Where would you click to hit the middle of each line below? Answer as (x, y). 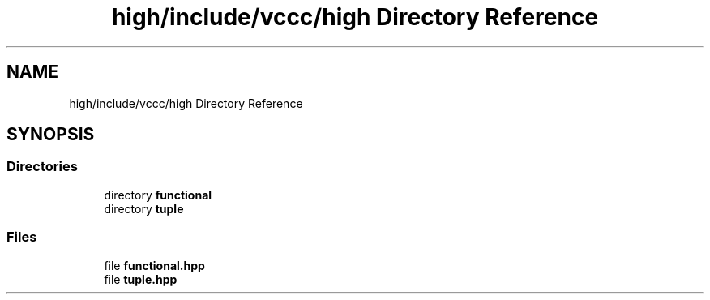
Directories (42, 167)
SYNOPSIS (51, 135)
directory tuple (144, 208)
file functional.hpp (154, 265)
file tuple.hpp (141, 279)
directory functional (158, 195)
